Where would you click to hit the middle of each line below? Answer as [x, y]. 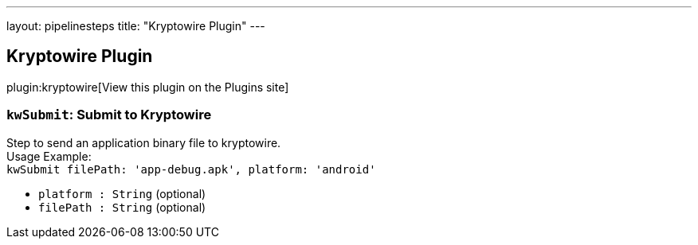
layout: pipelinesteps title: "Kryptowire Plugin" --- [136, 26]
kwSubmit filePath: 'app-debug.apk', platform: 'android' [191, 169]
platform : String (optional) [122, 193]
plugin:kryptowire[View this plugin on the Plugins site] [148, 87]
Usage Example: [49, 156]
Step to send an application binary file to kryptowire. [144, 142]
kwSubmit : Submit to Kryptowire [109, 115]
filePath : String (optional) [122, 207]
